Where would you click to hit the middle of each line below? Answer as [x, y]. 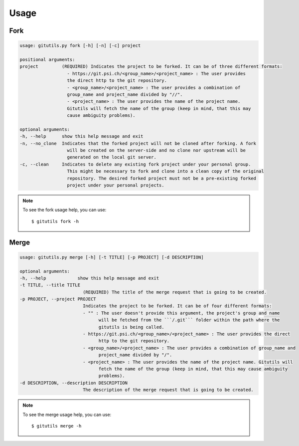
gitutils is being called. [131, 327]
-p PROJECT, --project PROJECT [58, 299]
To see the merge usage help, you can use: [67, 415]
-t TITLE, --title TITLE [50, 285]
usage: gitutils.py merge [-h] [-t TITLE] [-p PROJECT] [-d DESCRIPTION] [112, 257]
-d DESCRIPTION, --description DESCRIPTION [74, 383]
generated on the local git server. [112, 157]
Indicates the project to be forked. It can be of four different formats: [177, 306]
